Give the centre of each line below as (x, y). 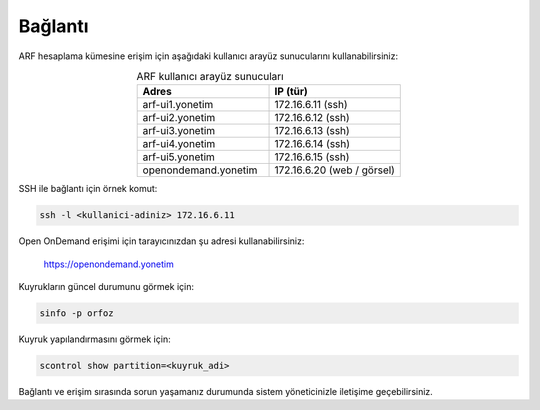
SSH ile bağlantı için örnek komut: (88, 189)
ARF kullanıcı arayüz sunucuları (210, 77)
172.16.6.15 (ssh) (312, 157)
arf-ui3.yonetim (179, 131)
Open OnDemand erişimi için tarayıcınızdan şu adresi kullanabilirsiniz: (161, 241)
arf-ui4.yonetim (179, 144)
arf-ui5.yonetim (178, 157)
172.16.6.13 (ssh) (312, 131)
